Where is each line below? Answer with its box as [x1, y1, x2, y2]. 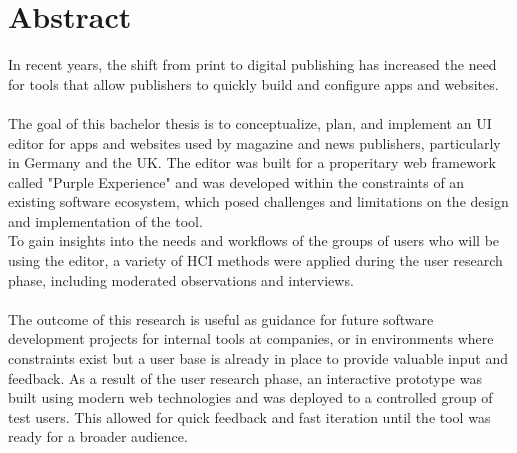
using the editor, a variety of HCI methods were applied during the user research [8, 250, 503, 271]
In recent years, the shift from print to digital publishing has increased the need [8, 54, 497, 75]
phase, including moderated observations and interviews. [8, 269, 354, 290]
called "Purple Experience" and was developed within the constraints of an [8, 171, 465, 192]
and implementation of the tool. [8, 210, 203, 231]
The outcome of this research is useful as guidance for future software [8, 308, 434, 329]
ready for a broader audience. [8, 426, 188, 447]
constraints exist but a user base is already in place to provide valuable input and [8, 348, 508, 369]
